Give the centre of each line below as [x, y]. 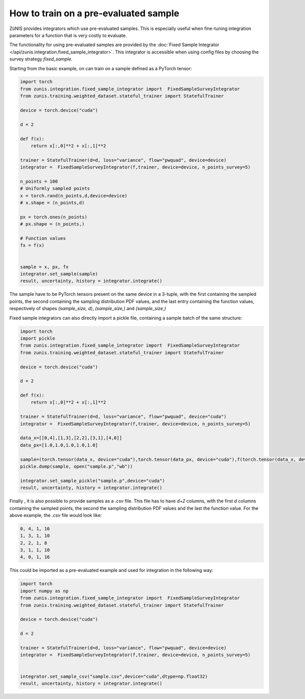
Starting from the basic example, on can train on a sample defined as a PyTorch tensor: [101, 68]
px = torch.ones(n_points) [54, 217]
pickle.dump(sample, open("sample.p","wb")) [77, 466]
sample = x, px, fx [44, 267]
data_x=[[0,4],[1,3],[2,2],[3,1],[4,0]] [71, 438]
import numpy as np [44, 591]
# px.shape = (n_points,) [52, 224]
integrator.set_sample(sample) [59, 274]
